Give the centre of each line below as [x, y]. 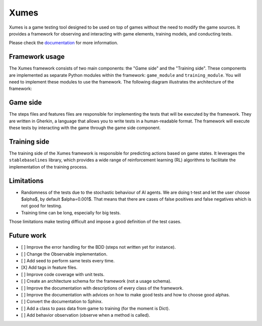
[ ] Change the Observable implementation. [64, 254]
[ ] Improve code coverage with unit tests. [63, 274]
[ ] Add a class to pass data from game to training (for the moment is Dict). [95, 308]
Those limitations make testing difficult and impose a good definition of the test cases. [95, 222]
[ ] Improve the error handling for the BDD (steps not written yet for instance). [98, 247]
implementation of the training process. [48, 167]
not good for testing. [42, 206]
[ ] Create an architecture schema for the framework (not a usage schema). [96, 281]
